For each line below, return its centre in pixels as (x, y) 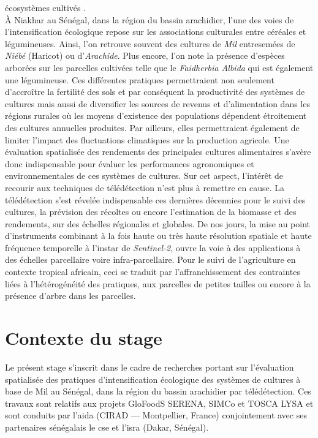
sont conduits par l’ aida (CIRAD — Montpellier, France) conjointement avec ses (156, 415)
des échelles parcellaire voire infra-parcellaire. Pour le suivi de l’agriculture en (150, 259)
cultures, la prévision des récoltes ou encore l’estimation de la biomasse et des (151, 212)
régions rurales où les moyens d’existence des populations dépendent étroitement (156, 115)
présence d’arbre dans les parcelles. (70, 296)
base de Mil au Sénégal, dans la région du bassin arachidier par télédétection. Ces (158, 391)
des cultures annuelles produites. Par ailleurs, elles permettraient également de (152, 127)
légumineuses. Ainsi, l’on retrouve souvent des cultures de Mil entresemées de (150, 43)
